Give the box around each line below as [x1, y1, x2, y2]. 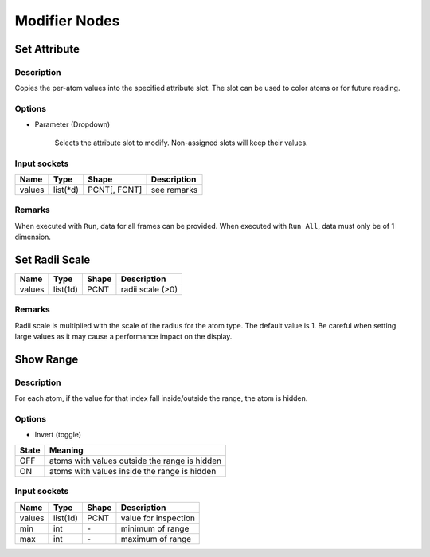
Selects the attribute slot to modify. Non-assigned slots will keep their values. [54, 138, 308, 147]
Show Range [14, 352, 79, 366]
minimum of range [120, 523, 190, 534]
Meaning [49, 445, 84, 456]
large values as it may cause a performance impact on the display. [14, 331, 233, 342]
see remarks [150, 184, 198, 195]
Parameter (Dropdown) [34, 120, 111, 129]
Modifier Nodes [14, 12, 120, 29]
